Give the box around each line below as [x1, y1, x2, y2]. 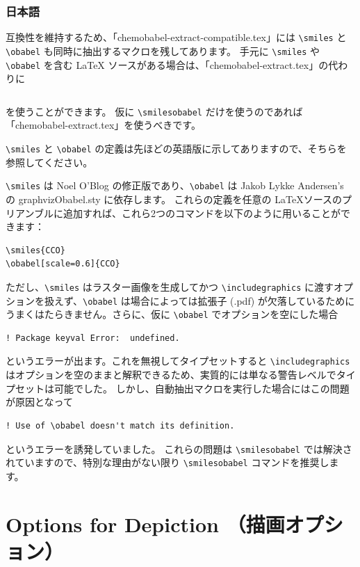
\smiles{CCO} [6, 245, 65, 255]
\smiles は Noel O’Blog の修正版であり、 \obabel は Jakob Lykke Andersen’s [6, 178, 344, 193]
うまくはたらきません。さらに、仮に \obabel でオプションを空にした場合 [6, 307, 338, 321]
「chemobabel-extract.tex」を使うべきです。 [6, 118, 201, 132]
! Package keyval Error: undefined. [6, 333, 180, 343]
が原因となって [6, 394, 73, 409]
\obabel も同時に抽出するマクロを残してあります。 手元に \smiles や [6, 43, 320, 58]
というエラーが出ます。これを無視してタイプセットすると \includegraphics [6, 353, 350, 368]
